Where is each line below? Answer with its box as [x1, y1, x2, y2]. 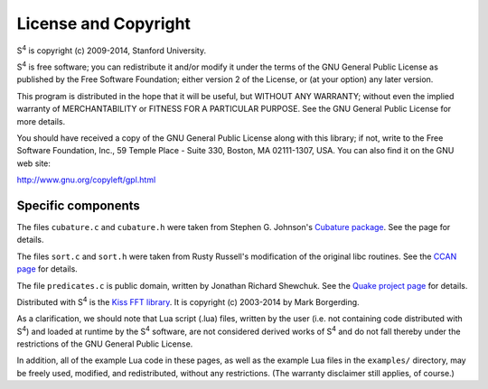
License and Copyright [16, 14, 192, 33]
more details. [16, 116, 66, 126]
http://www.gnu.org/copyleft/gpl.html [16, 174, 156, 185]
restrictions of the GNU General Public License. [16, 338, 193, 349]
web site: [16, 158, 52, 169]
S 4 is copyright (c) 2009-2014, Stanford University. [16, 43, 207, 56]
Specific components [16, 198, 140, 213]
